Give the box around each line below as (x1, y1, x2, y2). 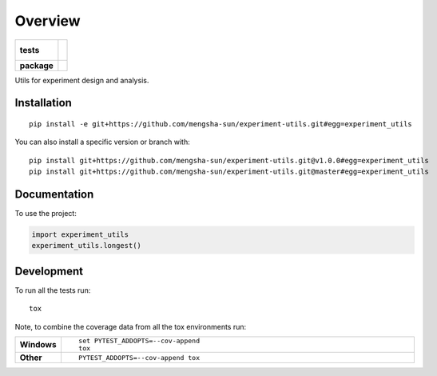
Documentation (14, 187, 94, 201)
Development (14, 264, 84, 278)
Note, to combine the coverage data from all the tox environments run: (14, 322, 247, 331)
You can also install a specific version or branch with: (14, 137, 191, 147)
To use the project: (14, 209, 77, 218)
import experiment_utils (31, 230, 129, 239)
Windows (19, 339, 57, 350)
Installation (14, 96, 72, 110)
